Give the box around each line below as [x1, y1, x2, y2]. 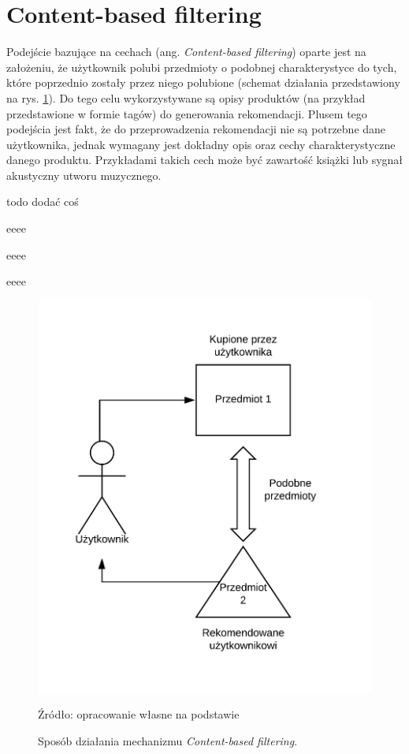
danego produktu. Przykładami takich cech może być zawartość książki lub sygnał [6, 151, 403, 168]
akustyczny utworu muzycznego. [6, 166, 162, 183]
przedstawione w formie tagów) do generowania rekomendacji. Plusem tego [6, 105, 367, 121]
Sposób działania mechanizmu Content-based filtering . [38, 732, 298, 748]
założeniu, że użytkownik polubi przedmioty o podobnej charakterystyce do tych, [6, 58, 397, 75]
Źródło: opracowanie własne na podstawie [38, 706, 240, 722]
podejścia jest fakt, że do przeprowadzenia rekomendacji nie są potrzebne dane [6, 121, 386, 137]
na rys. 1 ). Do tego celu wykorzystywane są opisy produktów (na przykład [6, 89, 366, 106]
